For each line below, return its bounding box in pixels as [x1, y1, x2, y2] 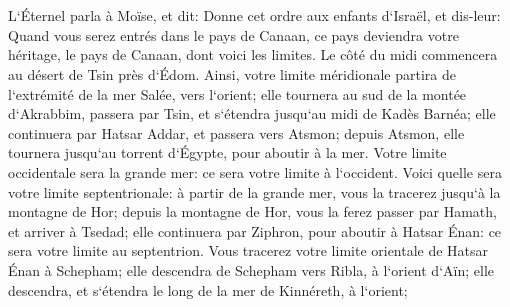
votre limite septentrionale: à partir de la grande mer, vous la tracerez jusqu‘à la [8, 181, 501, 202]
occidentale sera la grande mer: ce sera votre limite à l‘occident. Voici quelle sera [8, 161, 502, 182]
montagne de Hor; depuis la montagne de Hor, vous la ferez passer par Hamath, [8, 201, 497, 222]
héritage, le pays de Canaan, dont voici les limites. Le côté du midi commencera [8, 44, 498, 65]
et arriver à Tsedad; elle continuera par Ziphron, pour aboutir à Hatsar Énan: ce [8, 220, 502, 241]
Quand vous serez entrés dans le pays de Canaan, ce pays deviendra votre [8, 24, 459, 45]
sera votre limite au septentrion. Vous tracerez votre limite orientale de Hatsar [8, 240, 489, 261]
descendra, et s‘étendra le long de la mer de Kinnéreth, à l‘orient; [8, 279, 408, 300]
